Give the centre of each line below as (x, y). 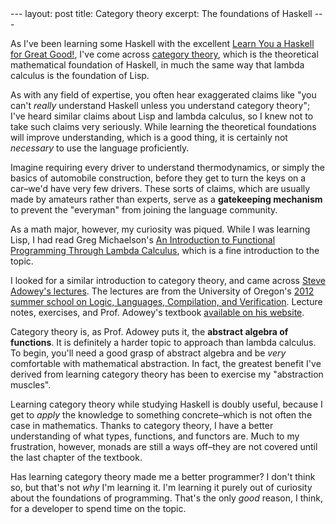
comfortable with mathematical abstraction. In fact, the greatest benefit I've (166, 363)
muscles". (31, 385)
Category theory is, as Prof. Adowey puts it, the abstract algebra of (149, 331)
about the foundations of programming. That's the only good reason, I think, (166, 498)
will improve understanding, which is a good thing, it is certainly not (149, 137)
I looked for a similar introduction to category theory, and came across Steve (168, 280)
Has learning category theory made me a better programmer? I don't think (163, 476)
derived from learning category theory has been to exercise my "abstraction (167, 374)
